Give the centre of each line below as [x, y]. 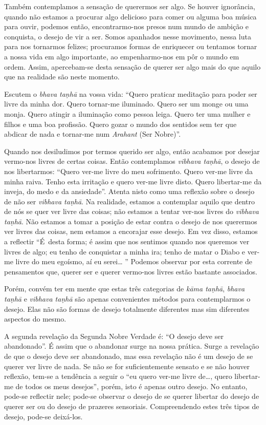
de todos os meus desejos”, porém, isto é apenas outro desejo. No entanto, [131, 386]
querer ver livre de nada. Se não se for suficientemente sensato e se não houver [127, 366]
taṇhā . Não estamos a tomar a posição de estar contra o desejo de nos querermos [131, 221]
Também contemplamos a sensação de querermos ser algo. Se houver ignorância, [130, 6]
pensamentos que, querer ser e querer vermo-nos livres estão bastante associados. [131, 271]
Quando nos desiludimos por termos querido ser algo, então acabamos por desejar [132, 151]
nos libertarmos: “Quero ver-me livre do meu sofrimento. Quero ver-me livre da [128, 171]
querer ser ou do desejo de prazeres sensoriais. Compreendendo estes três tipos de [132, 406]
